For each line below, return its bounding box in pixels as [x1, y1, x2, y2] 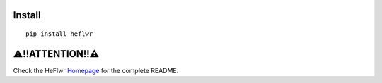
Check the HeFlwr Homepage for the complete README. [13, 66, 179, 75]
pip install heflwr [25, 30, 93, 38]
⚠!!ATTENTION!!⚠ [13, 48, 100, 60]
